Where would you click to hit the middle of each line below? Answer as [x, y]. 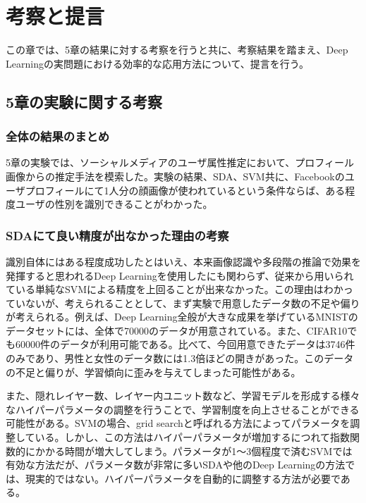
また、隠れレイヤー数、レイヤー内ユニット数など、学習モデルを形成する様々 [183, 396]
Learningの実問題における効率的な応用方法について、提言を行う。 [157, 63]
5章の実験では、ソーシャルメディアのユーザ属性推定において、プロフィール [180, 162]
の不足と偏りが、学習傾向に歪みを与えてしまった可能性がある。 [153, 372]
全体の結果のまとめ [58, 136]
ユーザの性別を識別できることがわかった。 [114, 204]
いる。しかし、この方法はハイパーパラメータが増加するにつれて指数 [193, 437]
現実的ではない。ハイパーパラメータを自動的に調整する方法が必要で [183, 478]
